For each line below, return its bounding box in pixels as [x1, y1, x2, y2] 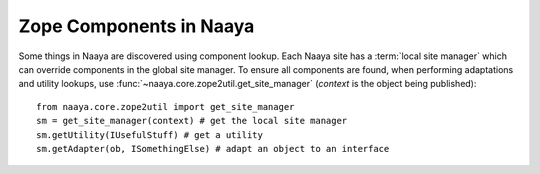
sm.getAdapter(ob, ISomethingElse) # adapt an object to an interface [36, 143, 390, 154]
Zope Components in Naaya [18, 15, 255, 37]
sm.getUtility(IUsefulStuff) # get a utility [36, 129, 264, 140]
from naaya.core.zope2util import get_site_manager [36, 101, 295, 112]
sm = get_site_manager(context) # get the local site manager [36, 115, 348, 127]
